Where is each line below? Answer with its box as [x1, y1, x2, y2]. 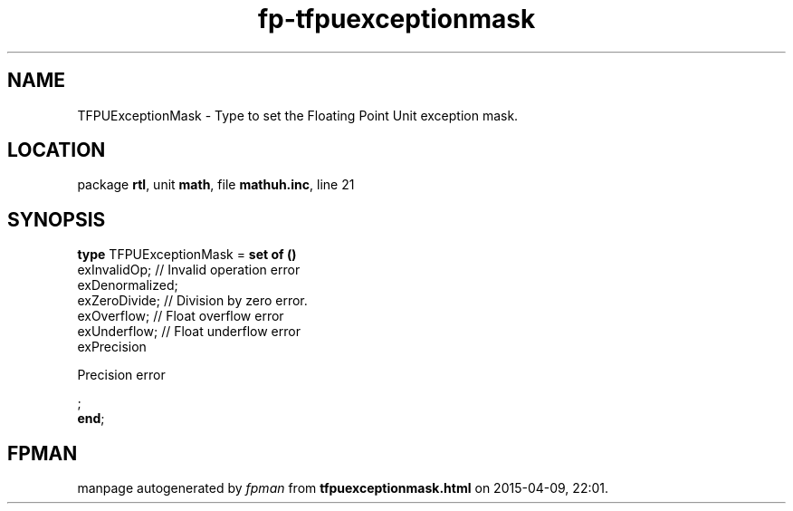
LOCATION [7, 139, 106, 162]
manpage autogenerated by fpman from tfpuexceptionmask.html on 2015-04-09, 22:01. [77, 480, 609, 497]
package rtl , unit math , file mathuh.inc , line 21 [77, 177, 355, 193]
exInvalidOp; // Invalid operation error [77, 262, 301, 278]
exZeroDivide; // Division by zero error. [77, 293, 308, 309]
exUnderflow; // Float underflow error [77, 323, 301, 340]
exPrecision [77, 339, 147, 355]
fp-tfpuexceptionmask [257, 4, 536, 34]
